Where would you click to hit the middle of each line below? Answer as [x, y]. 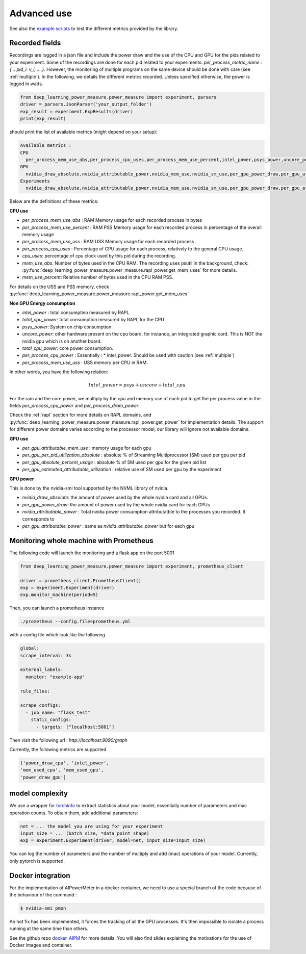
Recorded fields [35, 43]
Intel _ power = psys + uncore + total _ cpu [137, 385]
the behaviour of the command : [43, 895]
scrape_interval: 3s [46, 655]
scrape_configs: [41, 705]
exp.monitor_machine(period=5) [59, 595]
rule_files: [35, 691]
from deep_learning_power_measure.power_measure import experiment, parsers [118, 97]
